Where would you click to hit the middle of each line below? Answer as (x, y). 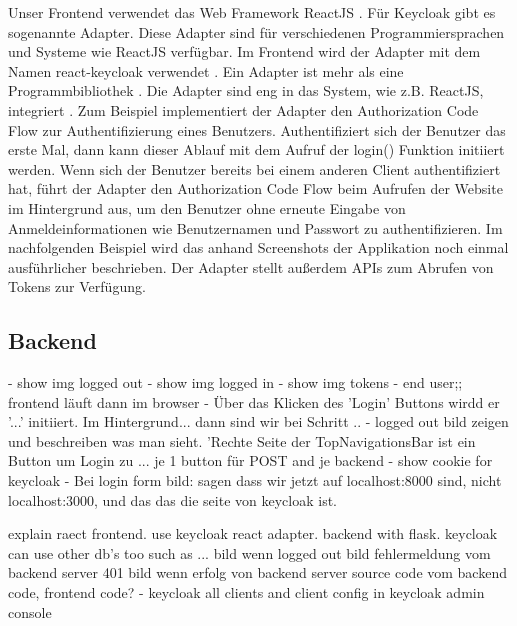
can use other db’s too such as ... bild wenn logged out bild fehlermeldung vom (249, 552)
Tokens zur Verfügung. (77, 286)
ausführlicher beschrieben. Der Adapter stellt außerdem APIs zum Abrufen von (251, 266)
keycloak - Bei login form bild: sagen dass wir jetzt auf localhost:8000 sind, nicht (255, 480)
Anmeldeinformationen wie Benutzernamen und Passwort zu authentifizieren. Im (255, 227)
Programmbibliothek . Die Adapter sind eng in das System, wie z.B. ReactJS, (246, 90)
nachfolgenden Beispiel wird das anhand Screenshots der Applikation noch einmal (258, 247)
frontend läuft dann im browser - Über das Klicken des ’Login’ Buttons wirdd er (254, 401)
